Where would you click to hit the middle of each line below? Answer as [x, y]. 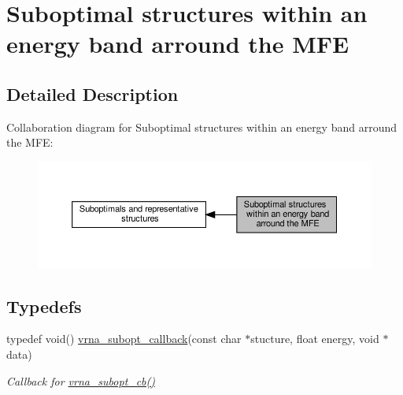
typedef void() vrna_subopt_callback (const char [124, 339]
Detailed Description [92, 93]
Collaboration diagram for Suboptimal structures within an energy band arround [202, 127]
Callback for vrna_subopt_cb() [81, 380]
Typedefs [44, 306]
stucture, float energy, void [315, 339]
